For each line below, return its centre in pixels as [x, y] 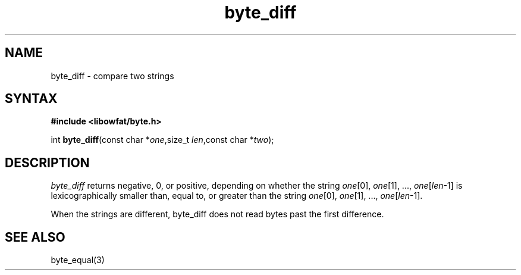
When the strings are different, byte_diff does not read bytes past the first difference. [217, 214]
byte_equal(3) [78, 260]
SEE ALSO [35, 237]
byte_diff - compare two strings [112, 76]
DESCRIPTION [47, 162]
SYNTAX [31, 99]
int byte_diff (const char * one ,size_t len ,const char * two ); [162, 140]
